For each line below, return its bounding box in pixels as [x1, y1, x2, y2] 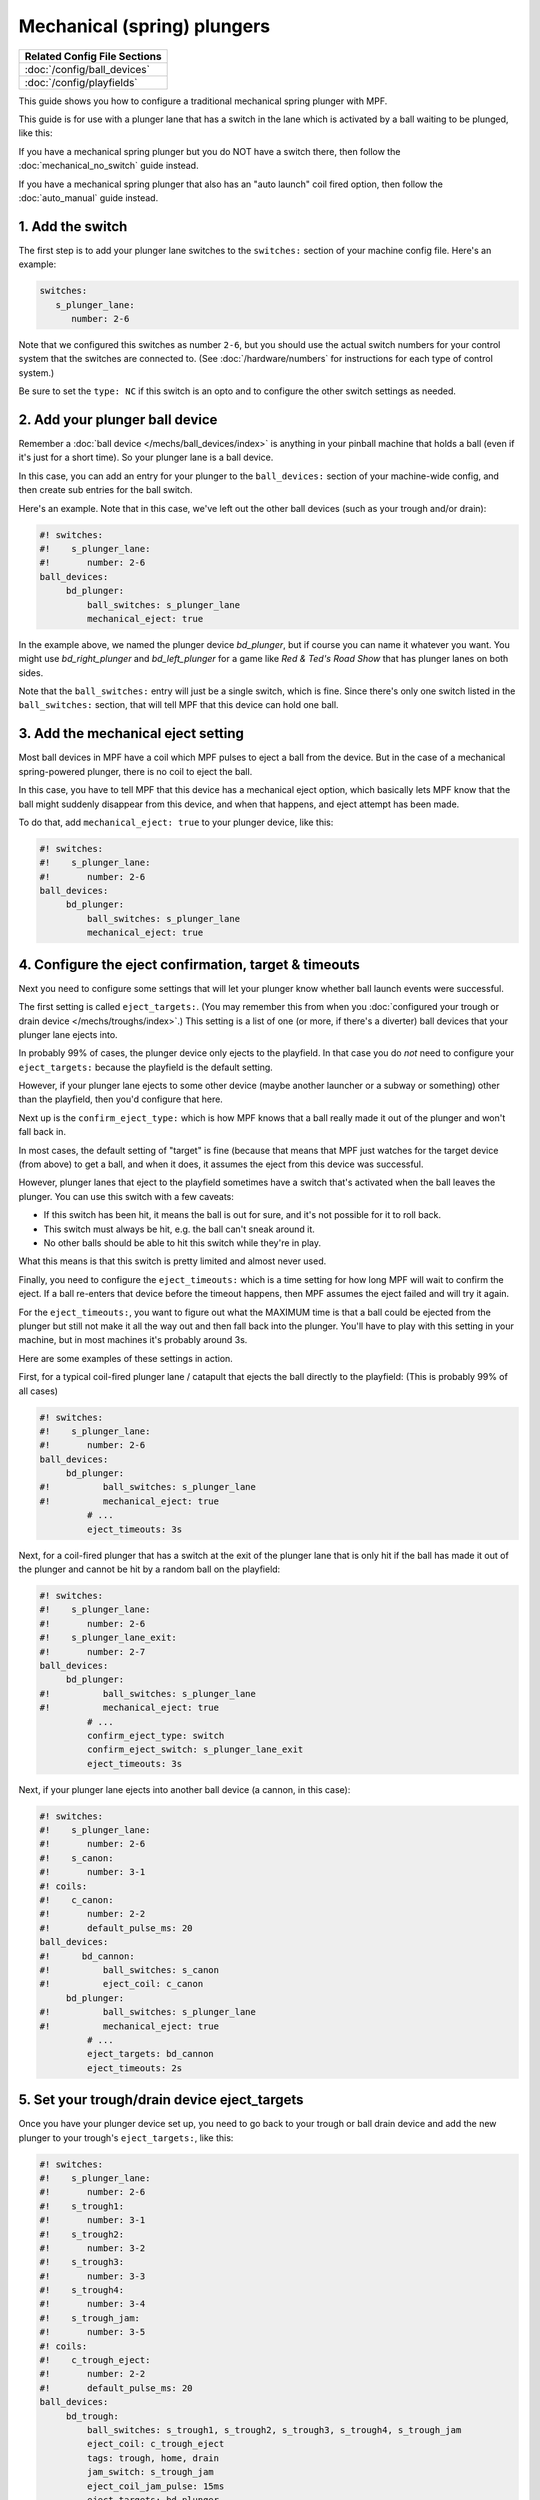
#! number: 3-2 [39, 2242, 146, 2254]
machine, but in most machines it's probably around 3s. [18, 1334, 248, 1346]
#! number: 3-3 [39, 2270, 146, 2282]
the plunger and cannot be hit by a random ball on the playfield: [18, 1563, 281, 1575]
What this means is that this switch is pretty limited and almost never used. [18, 1255, 327, 1267]
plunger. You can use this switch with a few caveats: [18, 1190, 235, 1202]
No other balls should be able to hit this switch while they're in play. [43, 1237, 322, 1249]
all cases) [18, 1385, 59, 1397]
